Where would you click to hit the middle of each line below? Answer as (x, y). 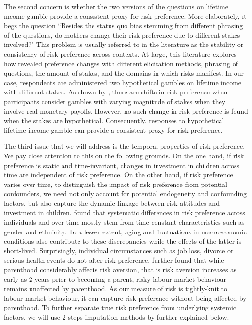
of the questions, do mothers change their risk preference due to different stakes (122, 35)
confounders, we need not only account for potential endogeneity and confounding (126, 193)
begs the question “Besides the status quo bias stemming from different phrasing (124, 25)
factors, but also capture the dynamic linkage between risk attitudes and (112, 203)
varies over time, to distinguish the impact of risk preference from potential (116, 184)
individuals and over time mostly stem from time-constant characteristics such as (124, 222)
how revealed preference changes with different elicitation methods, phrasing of (121, 63)
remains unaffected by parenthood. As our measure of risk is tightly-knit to (116, 288)
